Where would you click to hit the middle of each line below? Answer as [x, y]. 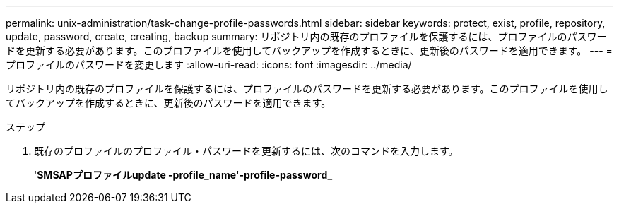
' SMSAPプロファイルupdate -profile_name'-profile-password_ [183, 175]
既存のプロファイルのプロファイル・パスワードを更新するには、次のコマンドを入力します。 [246, 151]
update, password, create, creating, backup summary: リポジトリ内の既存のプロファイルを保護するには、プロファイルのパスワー [306, 36]
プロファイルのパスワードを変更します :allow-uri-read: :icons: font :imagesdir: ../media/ [209, 65]
